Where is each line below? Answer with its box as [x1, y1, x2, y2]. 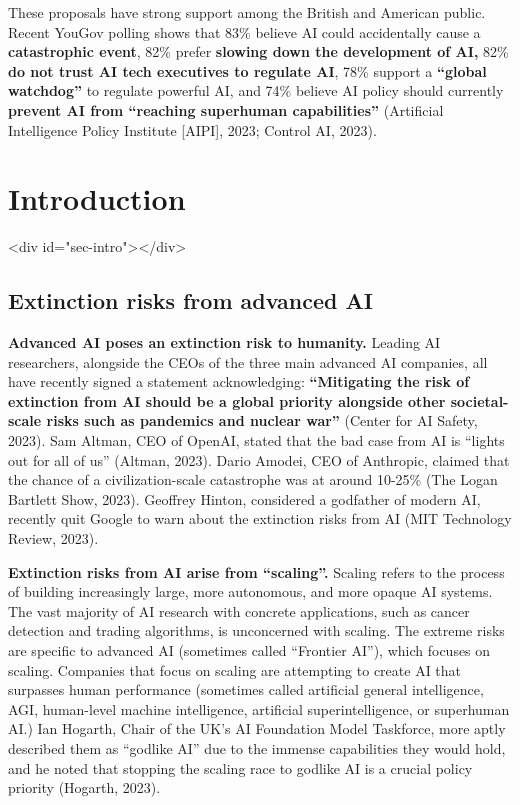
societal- [450, 390, 509, 411]
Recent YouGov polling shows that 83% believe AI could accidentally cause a [8, 21, 481, 42]
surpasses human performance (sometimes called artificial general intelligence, [8, 679, 484, 700]
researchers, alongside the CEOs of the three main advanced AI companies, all [8, 351, 488, 372]
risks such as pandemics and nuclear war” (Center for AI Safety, [46, 410, 478, 431]
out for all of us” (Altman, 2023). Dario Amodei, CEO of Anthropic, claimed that [8, 449, 510, 470]
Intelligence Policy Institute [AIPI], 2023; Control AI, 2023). [8, 119, 377, 140]
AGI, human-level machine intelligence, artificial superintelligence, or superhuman [8, 698, 510, 719]
